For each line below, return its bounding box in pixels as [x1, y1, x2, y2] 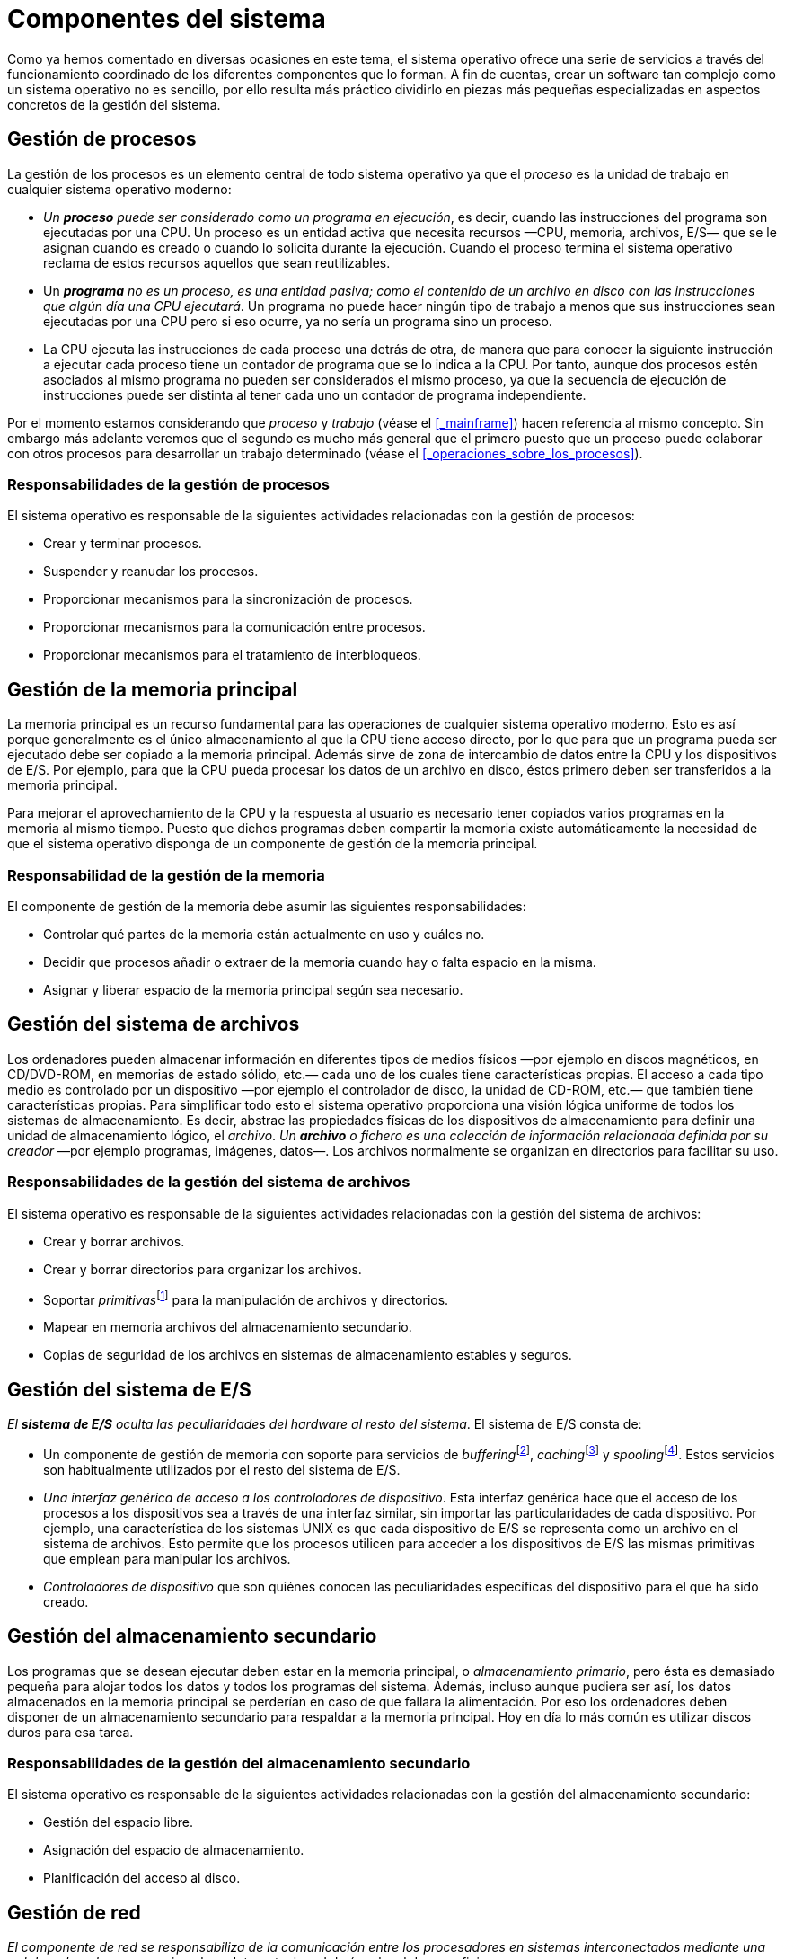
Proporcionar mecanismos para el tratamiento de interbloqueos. [43, 647, 421, 663]
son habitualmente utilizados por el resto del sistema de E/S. [43, 1461, 401, 1477]
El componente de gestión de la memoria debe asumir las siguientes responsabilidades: [7, 898, 526, 914]
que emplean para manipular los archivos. [43, 1550, 291, 1566]
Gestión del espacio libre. [43, 1814, 194, 1830]
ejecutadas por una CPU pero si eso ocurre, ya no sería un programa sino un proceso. [43, 313, 552, 329]
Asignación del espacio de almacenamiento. [43, 1842, 304, 1858]
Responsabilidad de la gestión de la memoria [7, 865, 325, 884]
